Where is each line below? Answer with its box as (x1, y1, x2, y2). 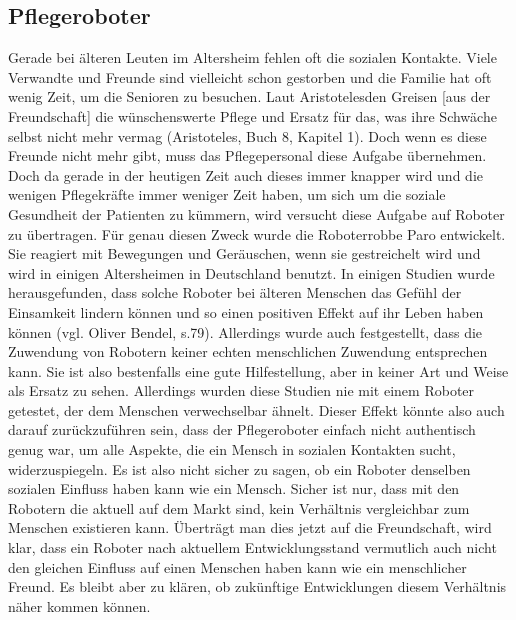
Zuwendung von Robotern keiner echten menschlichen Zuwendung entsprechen (8, 341, 488, 362)
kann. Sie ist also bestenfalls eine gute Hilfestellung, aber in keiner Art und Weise (8, 360, 509, 381)
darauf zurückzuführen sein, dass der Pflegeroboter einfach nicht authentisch (8, 419, 476, 440)
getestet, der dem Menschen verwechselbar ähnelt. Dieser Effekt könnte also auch (8, 399, 505, 420)
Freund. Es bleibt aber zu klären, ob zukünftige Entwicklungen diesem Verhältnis (8, 576, 507, 597)
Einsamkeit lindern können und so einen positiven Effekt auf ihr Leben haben (8, 301, 484, 322)
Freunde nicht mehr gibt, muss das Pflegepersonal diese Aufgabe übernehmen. (8, 145, 487, 166)
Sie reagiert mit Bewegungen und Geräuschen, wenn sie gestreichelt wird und (8, 243, 481, 264)
